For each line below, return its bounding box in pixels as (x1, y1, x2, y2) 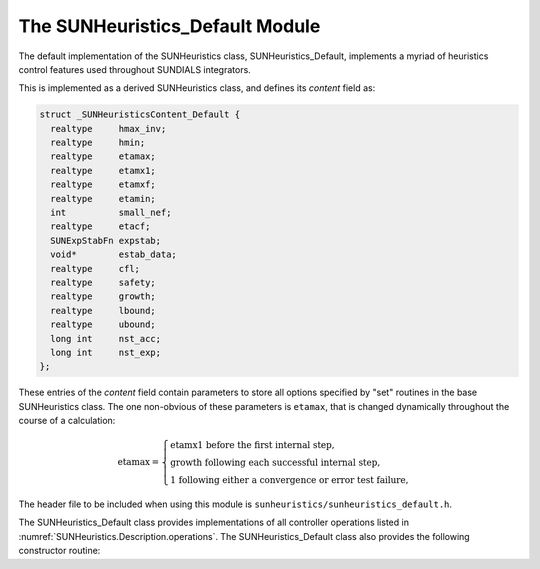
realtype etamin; (50, 193, 157, 204)
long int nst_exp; (50, 346, 162, 358)
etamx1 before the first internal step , (170, 440, 335, 451)
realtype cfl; (50, 263, 140, 274)
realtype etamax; (50, 151, 157, 162)
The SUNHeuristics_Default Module (18, 15, 321, 37)
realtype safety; (50, 277, 157, 288)
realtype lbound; (50, 305, 157, 316)
